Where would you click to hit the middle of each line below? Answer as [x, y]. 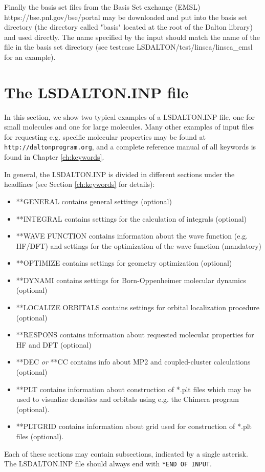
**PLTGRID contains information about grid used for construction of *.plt [134, 426]
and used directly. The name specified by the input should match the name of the [132, 37]
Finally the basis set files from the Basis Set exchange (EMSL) [102, 7]
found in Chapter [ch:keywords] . [54, 157]
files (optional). [40, 436]
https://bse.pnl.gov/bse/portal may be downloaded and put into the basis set [126, 17]
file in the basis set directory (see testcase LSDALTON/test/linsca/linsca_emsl [128, 47]
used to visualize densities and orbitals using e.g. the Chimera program [127, 399]
